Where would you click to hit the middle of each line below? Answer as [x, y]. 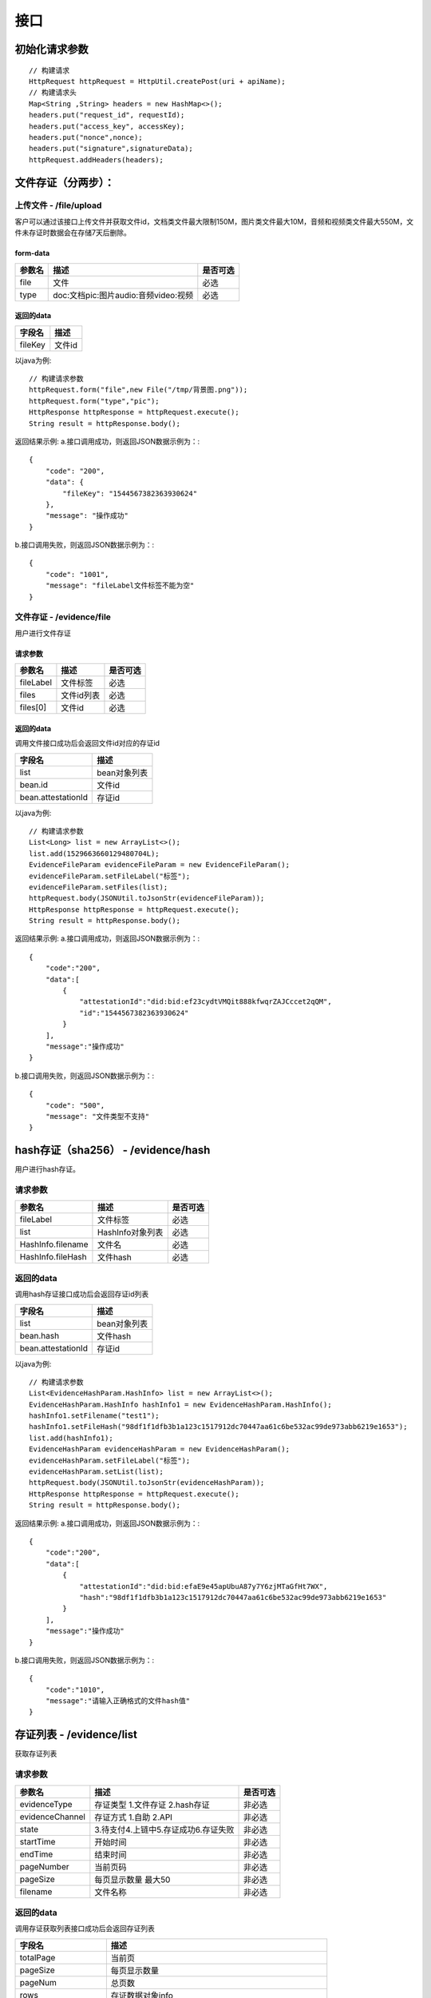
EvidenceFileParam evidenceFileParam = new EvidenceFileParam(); [160, 865]
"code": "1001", [77, 574]
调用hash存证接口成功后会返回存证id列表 [82, 1294]
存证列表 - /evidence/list [76, 1735]
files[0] [33, 707]
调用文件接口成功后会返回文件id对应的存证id [87, 743]
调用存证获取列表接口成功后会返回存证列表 [85, 1928]
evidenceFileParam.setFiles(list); [99, 887]
